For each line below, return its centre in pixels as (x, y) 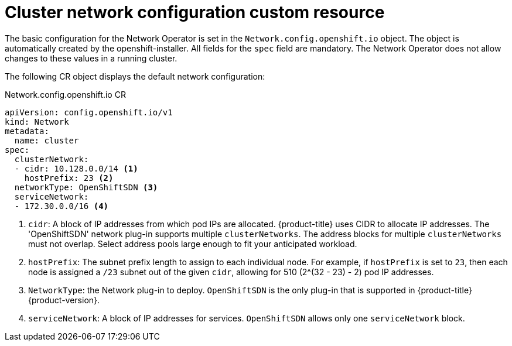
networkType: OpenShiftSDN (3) (86, 187)
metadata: (27, 131)
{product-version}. (64, 300)
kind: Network (37, 121)
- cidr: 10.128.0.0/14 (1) (76, 168)
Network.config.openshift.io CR (65, 94)
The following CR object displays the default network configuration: (135, 76)
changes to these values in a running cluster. (91, 58)
